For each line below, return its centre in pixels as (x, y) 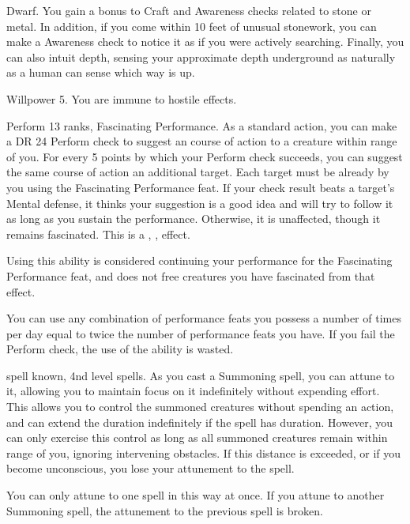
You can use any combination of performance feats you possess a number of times (204, 318)
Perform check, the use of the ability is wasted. (120, 349)
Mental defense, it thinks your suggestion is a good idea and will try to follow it (200, 203)
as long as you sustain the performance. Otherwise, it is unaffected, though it (194, 219)
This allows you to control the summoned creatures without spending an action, (200, 407)
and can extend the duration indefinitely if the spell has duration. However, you (200, 422)
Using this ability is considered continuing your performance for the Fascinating (199, 260)
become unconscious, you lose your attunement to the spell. (150, 468)
